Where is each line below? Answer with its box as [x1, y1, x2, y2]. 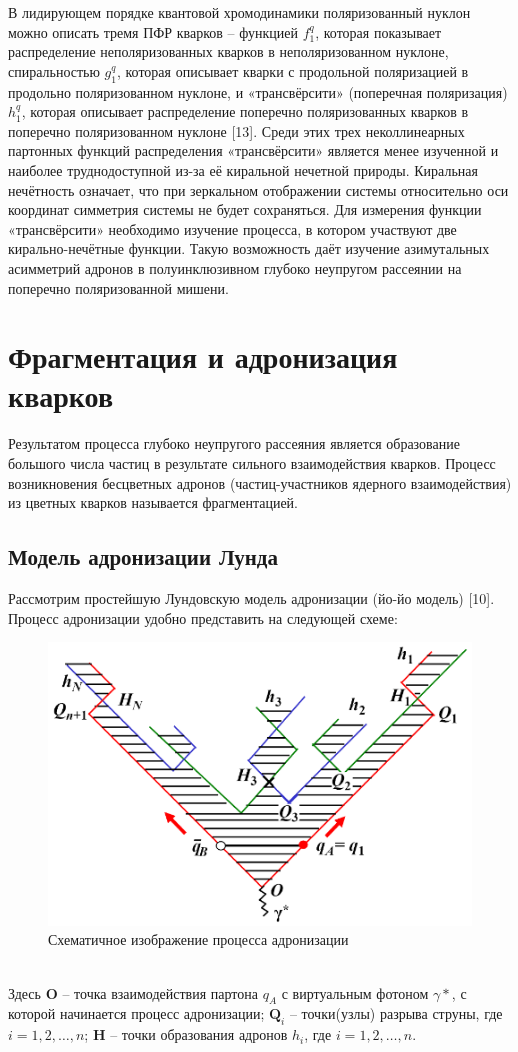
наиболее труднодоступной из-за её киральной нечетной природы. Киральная [8, 159, 478, 180]
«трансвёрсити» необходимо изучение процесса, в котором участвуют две [8, 218, 457, 239]
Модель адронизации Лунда [8, 541, 278, 572]
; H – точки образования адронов [84, 1024, 288, 1045]
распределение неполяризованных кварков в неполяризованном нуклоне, [8, 41, 449, 62]
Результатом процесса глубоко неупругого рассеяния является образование [8, 433, 460, 454]
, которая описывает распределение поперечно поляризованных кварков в [21, 101, 469, 122]
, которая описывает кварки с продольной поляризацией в [116, 60, 469, 81]
